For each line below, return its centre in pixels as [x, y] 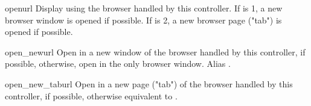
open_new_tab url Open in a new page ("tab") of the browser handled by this [149, 83]
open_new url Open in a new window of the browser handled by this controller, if [155, 51]
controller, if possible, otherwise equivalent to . [91, 95]
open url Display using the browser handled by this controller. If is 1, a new [144, 8]
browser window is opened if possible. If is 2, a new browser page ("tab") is [143, 20]
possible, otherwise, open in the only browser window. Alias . [118, 64]
